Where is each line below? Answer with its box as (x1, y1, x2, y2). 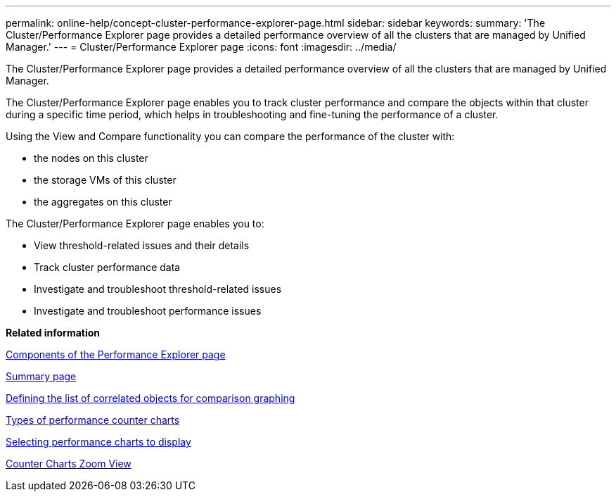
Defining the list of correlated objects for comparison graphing (6, 392, 295, 404)
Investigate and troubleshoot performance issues (34, 305, 262, 317)
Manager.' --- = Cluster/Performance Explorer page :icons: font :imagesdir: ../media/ (6, 41, 397, 53)
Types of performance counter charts (6, 414, 180, 426)
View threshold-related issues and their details (34, 239, 250, 251)
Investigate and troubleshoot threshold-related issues (34, 283, 282, 295)
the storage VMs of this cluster (34, 174, 177, 186)
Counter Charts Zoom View (6, 458, 131, 470)
